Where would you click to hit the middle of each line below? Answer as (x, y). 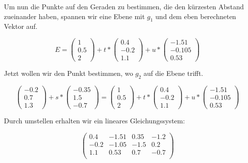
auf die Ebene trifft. (174, 73)
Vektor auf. (21, 26)
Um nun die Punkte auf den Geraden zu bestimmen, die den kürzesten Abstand (124, 6)
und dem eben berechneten (196, 16)
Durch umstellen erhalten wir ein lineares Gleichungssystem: (95, 121)
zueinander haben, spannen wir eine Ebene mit (74, 16)
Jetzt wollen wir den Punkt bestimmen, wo (69, 73)
